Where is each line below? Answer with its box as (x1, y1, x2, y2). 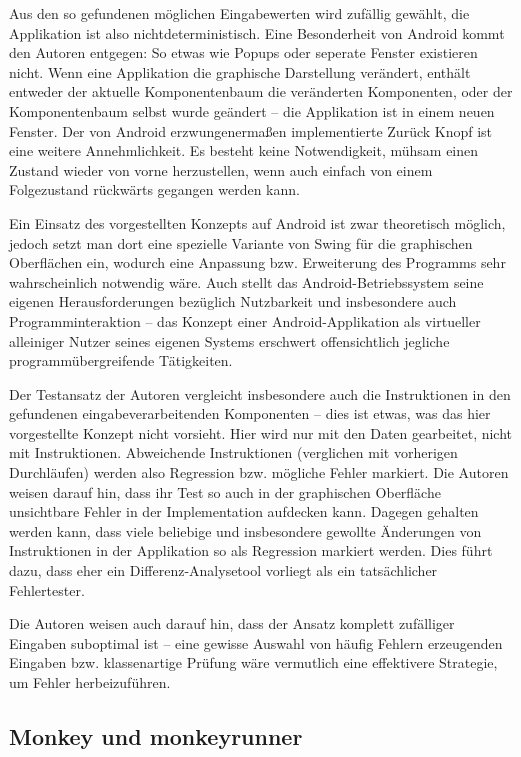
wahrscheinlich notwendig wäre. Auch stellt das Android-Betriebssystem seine (9, 271, 484, 292)
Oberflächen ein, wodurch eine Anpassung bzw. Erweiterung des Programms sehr (9, 252, 506, 273)
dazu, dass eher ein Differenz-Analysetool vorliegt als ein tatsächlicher (9, 560, 438, 581)
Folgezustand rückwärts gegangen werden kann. (9, 179, 300, 200)
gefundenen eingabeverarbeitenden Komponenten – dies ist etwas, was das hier (9, 403, 491, 424)
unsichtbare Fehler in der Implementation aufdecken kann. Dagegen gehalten (9, 501, 479, 522)
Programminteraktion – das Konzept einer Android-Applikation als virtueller (9, 310, 481, 331)
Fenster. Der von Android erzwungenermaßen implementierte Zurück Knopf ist (9, 120, 493, 141)
